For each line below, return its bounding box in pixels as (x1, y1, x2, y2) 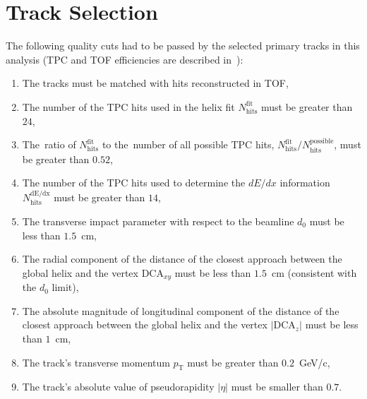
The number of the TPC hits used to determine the (22, 175, 246, 190)
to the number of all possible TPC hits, (102, 137, 275, 152)
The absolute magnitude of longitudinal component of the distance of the (22, 303, 339, 318)
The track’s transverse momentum (22, 355, 170, 369)
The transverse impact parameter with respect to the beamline (22, 213, 294, 228)
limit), (52, 280, 79, 294)
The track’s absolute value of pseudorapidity (22, 379, 215, 394)
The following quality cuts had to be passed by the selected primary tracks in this (6, 38, 360, 53)
